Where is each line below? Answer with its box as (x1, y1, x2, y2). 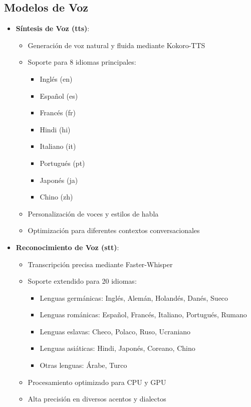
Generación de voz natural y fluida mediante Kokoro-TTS (28, 40, 205, 50)
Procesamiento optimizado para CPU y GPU (28, 376, 166, 387)
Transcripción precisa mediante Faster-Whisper (28, 259, 173, 269)
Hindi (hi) (40, 124, 71, 134)
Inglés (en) (40, 73, 73, 84)
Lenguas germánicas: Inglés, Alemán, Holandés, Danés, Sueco (40, 292, 228, 303)
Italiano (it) (40, 141, 76, 151)
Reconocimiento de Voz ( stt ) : (16, 242, 119, 252)
